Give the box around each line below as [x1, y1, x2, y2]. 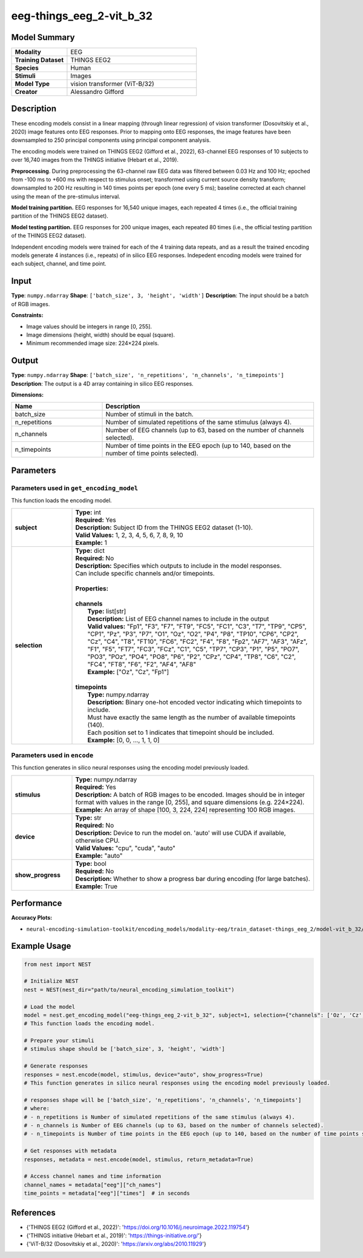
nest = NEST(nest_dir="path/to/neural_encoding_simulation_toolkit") [24, 986, 235, 993]
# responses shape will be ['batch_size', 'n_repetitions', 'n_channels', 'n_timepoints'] [24, 1096, 302, 1103]
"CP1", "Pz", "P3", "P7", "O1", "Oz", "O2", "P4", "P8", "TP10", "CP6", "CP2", [87, 629, 299, 638]
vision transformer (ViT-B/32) [70, 79, 154, 88]
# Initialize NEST [24, 978, 79, 985]
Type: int [75, 508, 101, 517]
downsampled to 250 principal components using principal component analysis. [11, 136, 211, 144]
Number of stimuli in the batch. [105, 410, 194, 418]
